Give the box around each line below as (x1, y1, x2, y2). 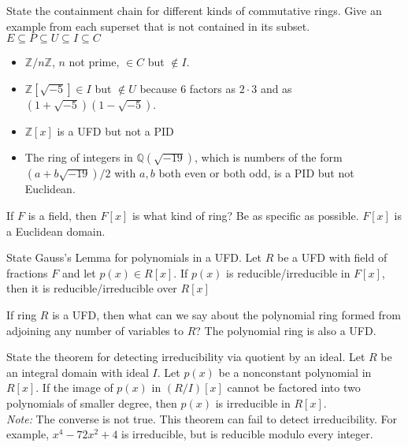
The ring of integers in (24, 149, 133, 166)
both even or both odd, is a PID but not (158, 165, 354, 181)
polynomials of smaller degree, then (6, 394, 177, 411)
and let (61, 264, 96, 281)
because (139, 80, 177, 96)
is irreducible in (215, 394, 291, 411)
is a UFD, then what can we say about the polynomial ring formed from (52, 306, 401, 322)
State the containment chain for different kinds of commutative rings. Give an (6, 2, 382, 18)
